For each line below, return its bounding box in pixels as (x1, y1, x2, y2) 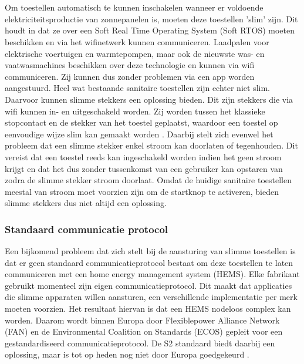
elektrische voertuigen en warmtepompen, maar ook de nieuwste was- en (5, 47, 265, 59)
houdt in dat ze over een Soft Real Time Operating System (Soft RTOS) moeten (5, 24, 295, 36)
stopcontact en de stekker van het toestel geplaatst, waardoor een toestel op (5, 116, 278, 129)
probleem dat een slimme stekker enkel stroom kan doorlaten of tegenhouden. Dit (5, 139, 298, 151)
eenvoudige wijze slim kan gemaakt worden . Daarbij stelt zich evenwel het (5, 127, 273, 140)
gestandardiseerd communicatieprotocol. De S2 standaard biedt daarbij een (5, 336, 275, 349)
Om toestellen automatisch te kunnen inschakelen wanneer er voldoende (5, 1, 264, 14)
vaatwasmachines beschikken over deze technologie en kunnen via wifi (5, 59, 255, 71)
